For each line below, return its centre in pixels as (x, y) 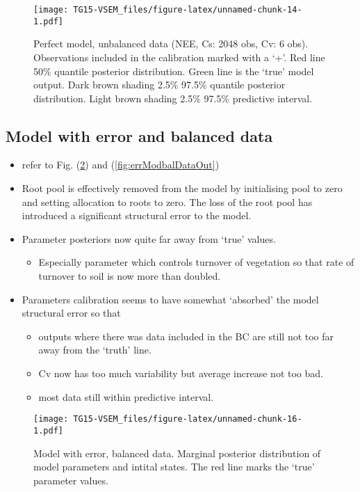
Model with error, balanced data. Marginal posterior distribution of (177, 453)
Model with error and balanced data (139, 135)
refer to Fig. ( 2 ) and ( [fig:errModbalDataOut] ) (121, 165)
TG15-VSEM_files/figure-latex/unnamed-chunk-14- (188, 10)
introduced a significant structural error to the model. (137, 215)
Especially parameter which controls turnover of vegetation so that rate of (196, 262)
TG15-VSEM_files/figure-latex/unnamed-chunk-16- (188, 419)
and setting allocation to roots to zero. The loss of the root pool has (167, 201)
